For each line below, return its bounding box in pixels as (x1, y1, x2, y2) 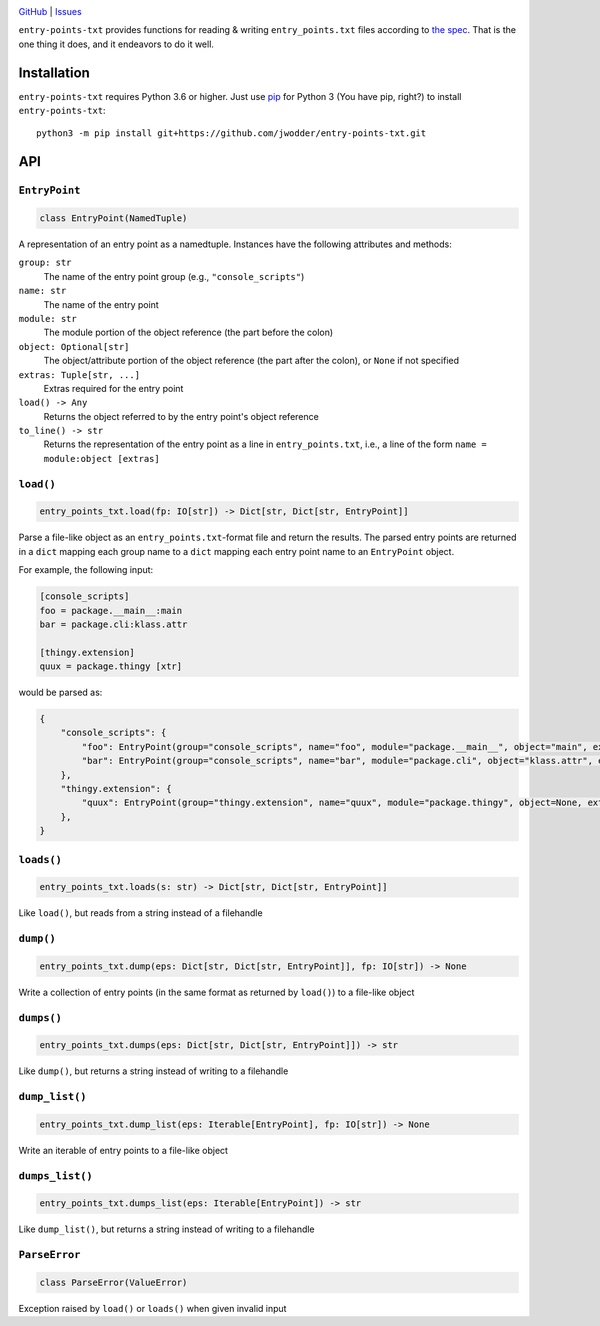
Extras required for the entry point (43, 382, 184, 394)
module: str (18, 313, 77, 324)
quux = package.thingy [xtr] (39, 661, 183, 672)
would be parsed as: (18, 686, 103, 699)
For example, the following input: (18, 564, 154, 576)
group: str (18, 257, 72, 269)
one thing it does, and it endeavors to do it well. (18, 38, 215, 50)
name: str (18, 285, 67, 297)
